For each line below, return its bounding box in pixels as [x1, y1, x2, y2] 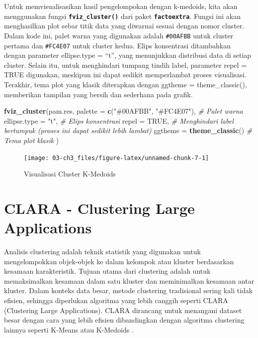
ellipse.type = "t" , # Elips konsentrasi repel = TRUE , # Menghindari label [4, 115, 234, 126]
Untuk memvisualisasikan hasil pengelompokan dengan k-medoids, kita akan [4, 1, 238, 11]
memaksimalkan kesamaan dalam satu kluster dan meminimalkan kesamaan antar [4, 275, 255, 286]
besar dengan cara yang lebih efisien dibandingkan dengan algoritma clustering [4, 315, 245, 325]
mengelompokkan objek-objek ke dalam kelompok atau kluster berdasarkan [4, 256, 234, 266]
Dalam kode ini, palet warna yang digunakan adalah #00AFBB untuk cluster [4, 30, 234, 40]
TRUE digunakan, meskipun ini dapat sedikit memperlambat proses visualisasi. [4, 69, 247, 80]
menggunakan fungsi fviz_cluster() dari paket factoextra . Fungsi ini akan [4, 10, 241, 21]
